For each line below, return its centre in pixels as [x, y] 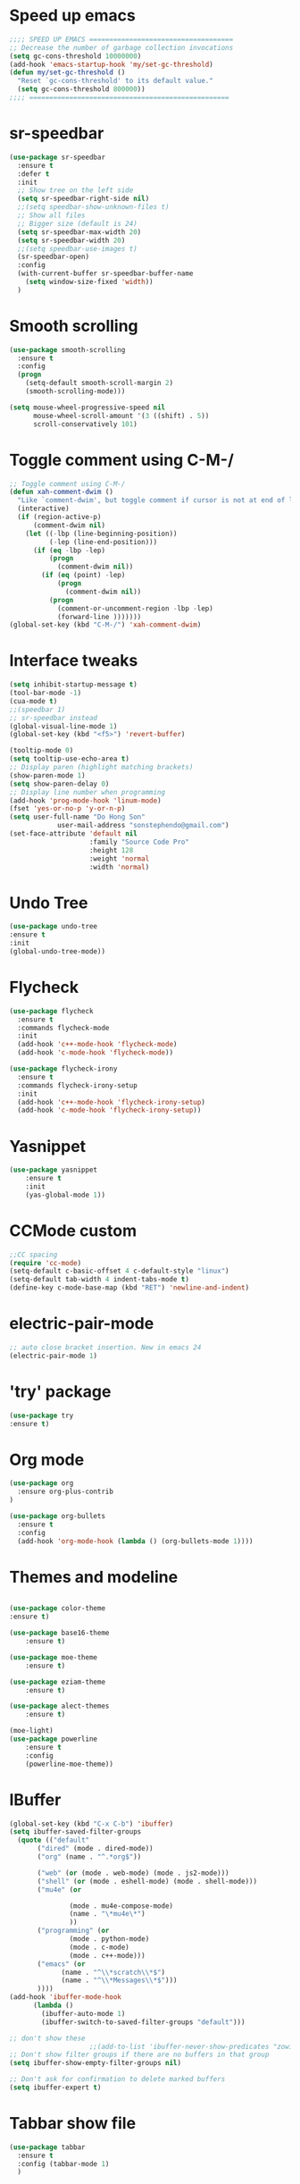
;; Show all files [52, 215]
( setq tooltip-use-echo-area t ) [69, 759]
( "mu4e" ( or [59, 1890]
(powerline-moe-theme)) [70, 1764]
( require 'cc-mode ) [46, 1263]
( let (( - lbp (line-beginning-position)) [101, 533]
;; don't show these [48, 2038]
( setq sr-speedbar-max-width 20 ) [79, 232]
